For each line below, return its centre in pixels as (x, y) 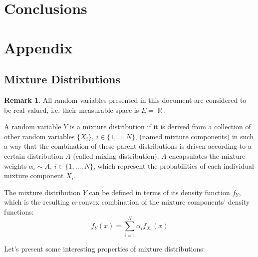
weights (15, 165)
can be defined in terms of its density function (159, 192)
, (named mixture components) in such (194, 136)
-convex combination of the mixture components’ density (163, 202)
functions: (19, 211)
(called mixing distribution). (116, 155)
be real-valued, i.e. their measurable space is (72, 110)
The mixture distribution (42, 192)
